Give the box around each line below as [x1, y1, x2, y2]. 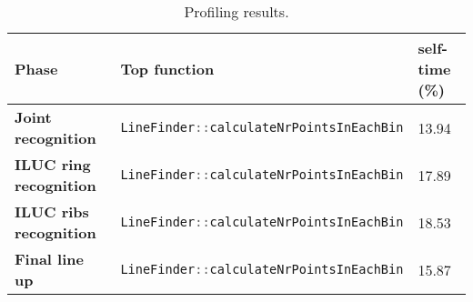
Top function [120, 58, 215, 79]
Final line [15, 248, 84, 269]
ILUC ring [15, 154, 91, 175]
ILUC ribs [15, 201, 89, 222]
